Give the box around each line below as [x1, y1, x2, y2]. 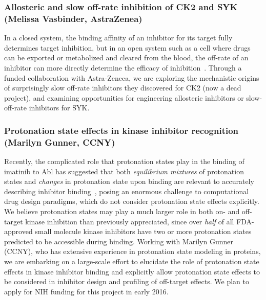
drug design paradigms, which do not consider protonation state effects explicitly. [4, 196, 259, 206]
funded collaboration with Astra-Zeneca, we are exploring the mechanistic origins [4, 72, 259, 83]
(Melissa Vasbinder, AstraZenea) [4, 12, 142, 25]
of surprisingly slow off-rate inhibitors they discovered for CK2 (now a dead [4, 82, 241, 93]
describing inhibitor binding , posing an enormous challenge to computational [4, 186, 249, 196]
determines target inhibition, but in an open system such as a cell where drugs [4, 42, 251, 53]
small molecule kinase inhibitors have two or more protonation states [35, 226, 252, 237]
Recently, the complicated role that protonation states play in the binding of [4, 156, 244, 167]
